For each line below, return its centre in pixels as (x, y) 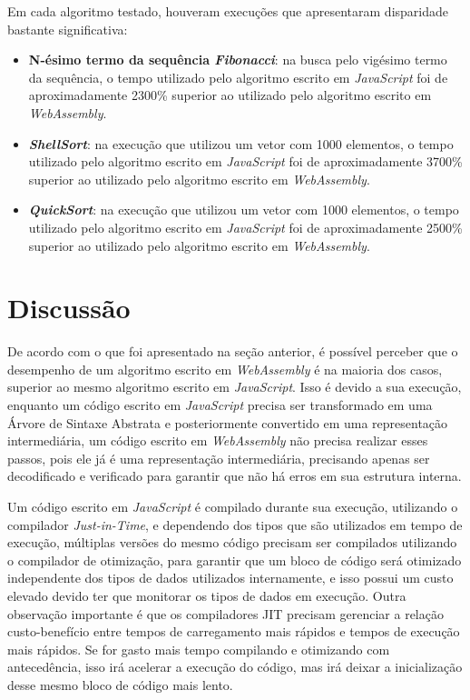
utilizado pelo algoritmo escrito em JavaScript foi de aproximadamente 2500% (245, 227)
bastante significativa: (68, 29)
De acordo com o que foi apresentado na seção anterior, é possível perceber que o (233, 351)
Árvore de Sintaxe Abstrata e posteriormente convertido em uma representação (228, 422)
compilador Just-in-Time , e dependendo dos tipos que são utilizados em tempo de (235, 524)
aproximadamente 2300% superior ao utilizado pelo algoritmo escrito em (230, 95)
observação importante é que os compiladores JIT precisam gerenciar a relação (225, 613)
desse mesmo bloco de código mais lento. (120, 684)
